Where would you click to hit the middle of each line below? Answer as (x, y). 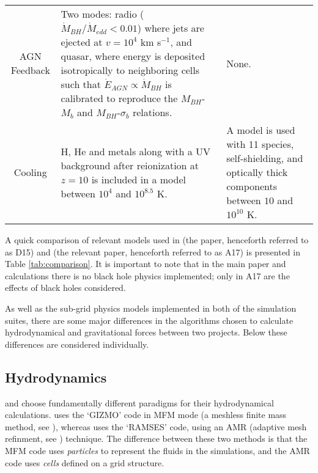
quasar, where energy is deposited (133, 56)
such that (81, 84)
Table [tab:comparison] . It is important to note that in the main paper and (146, 264)
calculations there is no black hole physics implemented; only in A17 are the (147, 275)
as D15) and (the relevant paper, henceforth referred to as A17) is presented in (153, 251)
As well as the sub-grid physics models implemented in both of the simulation (151, 308)
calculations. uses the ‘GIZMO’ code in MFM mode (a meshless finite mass (146, 415)
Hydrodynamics (56, 377)
